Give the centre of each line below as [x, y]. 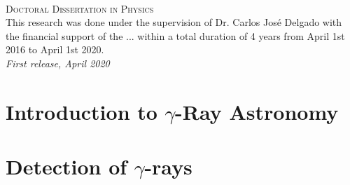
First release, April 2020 [58, 63]
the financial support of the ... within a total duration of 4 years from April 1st [175, 35]
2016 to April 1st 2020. [55, 49]
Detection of [66, 166]
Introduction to [82, 111]
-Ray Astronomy [257, 111]
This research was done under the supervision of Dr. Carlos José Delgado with [174, 22]
